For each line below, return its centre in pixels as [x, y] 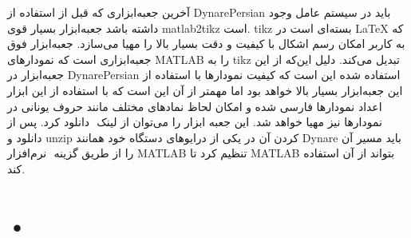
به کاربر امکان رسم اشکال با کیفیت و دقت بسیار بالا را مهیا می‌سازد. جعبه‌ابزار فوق [206, 44]
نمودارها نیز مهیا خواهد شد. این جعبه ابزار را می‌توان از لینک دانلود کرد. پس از [195, 122]
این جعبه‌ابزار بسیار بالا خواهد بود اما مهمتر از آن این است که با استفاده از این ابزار [205, 90]
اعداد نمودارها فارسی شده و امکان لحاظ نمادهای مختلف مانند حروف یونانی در [195, 106]
